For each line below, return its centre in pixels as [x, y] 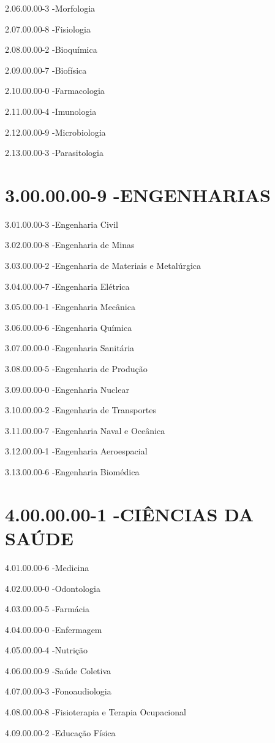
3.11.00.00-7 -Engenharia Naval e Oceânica [85, 430]
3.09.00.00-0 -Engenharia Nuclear [67, 389]
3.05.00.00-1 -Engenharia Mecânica [70, 307]
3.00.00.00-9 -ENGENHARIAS [138, 194]
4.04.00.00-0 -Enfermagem [54, 629]
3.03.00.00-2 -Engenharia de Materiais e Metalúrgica [103, 266]
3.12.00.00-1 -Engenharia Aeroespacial [76, 451]
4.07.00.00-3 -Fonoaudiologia [58, 691]
